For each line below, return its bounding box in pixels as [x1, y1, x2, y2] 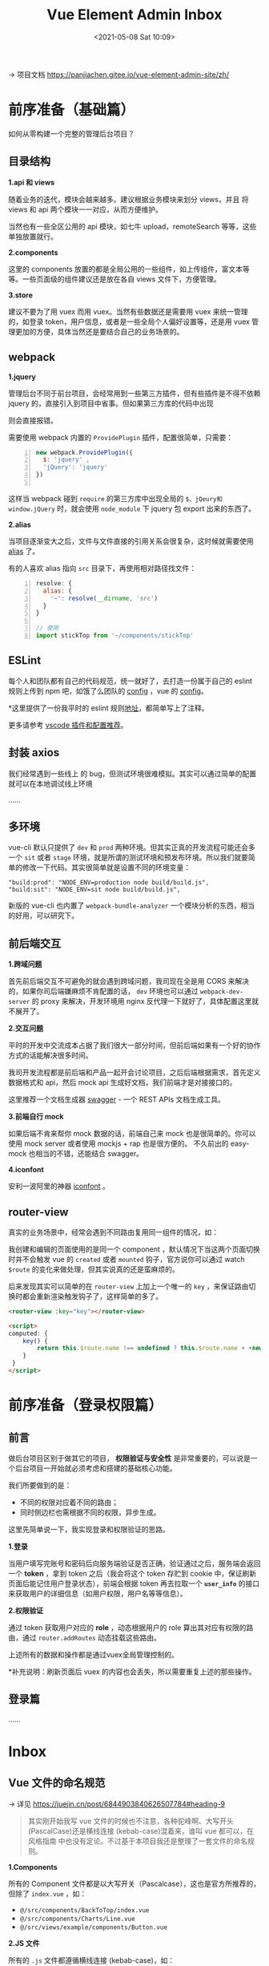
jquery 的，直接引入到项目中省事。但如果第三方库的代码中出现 [8, 398, 214, 408]
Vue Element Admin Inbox [46, 6, 223, 24]
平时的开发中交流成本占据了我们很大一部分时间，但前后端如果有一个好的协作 [8, 1041, 261, 1050]
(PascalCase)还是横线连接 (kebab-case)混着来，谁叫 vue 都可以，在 [27, 1826, 255, 1835]
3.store [8, 290, 34, 300]
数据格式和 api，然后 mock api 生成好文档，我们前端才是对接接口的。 [8, 1078, 237, 1087]
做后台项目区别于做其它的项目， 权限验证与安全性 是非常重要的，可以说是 [8, 1453, 251, 1462]
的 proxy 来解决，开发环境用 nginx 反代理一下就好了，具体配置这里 [31, 997, 252, 1006]
